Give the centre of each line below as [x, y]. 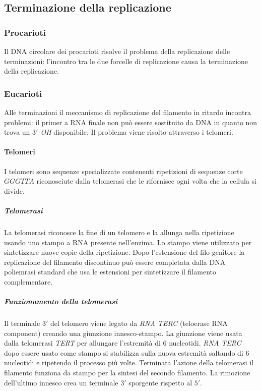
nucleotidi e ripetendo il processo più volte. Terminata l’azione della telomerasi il [129, 362]
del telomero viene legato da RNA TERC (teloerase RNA [139, 323]
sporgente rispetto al [160, 382]
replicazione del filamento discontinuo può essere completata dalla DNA [115, 262]
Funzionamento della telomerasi [61, 301]
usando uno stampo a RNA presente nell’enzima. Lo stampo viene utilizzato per [128, 242]
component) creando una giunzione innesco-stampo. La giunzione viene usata [123, 333]
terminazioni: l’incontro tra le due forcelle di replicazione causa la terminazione [126, 61]
